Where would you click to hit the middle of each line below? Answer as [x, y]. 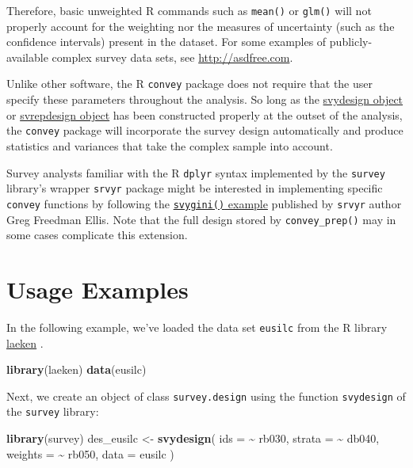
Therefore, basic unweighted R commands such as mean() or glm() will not [189, 10]
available [27, 57]
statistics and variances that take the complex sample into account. [170, 145]
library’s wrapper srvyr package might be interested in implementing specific [195, 188]
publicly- [351, 42]
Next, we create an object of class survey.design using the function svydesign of [206, 396]
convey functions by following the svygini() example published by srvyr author [204, 203]
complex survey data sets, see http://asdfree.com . [172, 57]
